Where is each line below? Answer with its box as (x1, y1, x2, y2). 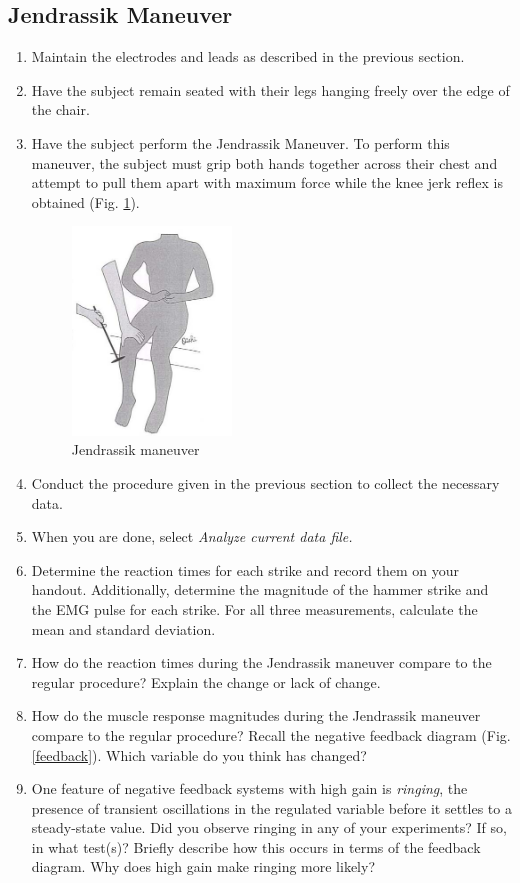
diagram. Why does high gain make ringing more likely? (31, 856, 376, 877)
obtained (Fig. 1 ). (31, 191, 140, 212)
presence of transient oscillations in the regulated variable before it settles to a (31, 797, 512, 818)
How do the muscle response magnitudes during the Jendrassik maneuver (31, 705, 481, 726)
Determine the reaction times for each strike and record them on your (31, 559, 459, 580)
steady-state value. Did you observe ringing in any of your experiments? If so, (31, 817, 507, 838)
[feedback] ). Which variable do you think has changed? (31, 744, 367, 765)
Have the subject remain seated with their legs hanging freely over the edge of (31, 79, 510, 100)
